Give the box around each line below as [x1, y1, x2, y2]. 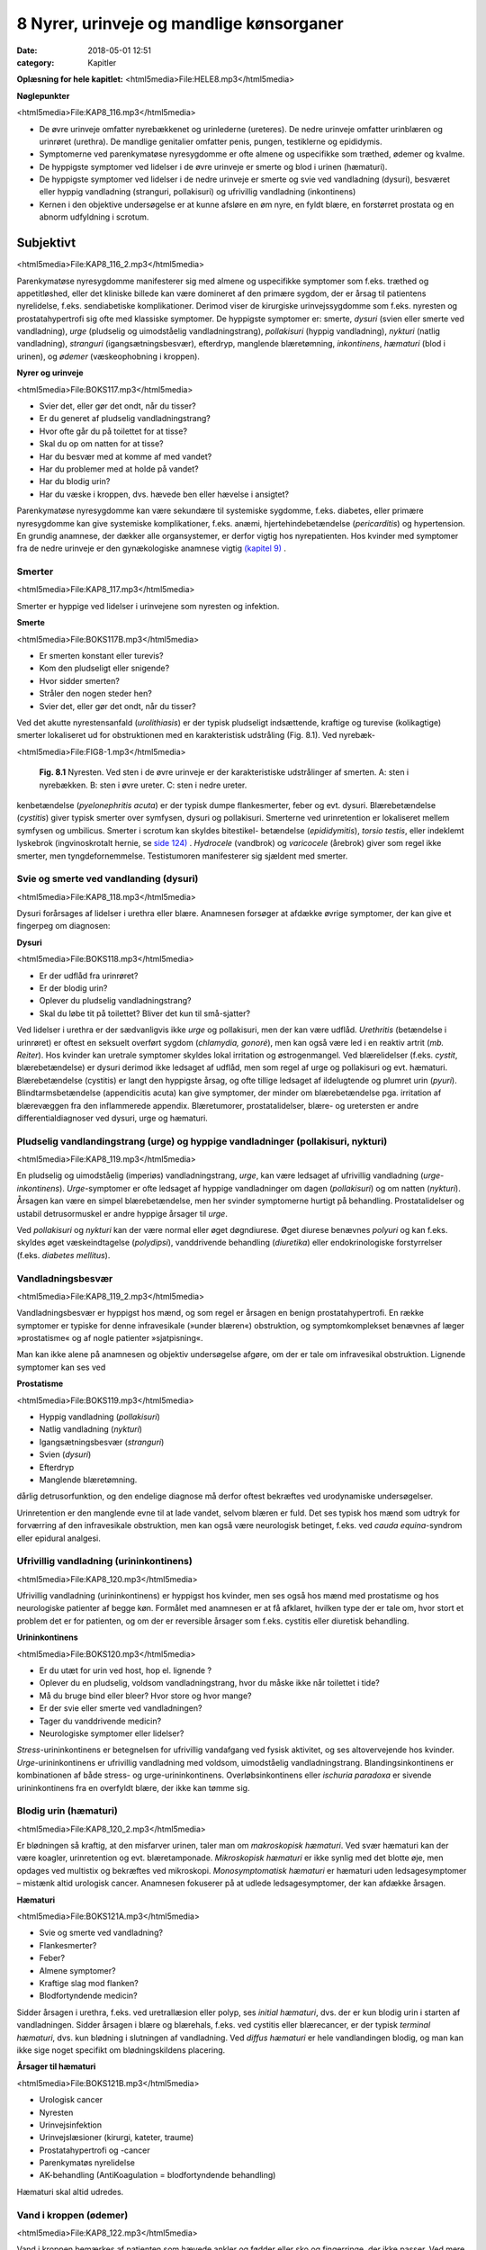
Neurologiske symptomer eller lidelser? [39, 1728, 184, 1739]
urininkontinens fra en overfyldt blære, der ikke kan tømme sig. [16, 1782, 250, 1793]
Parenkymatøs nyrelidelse [39, 2157, 135, 2168]
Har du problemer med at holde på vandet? [39, 463, 199, 474]
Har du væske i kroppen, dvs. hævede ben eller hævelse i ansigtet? [39, 489, 290, 499]
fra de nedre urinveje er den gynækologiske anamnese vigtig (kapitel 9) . [16, 543, 287, 553]
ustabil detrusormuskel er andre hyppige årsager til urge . [16, 1208, 229, 1219]
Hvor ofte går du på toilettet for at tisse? [39, 426, 188, 436]
